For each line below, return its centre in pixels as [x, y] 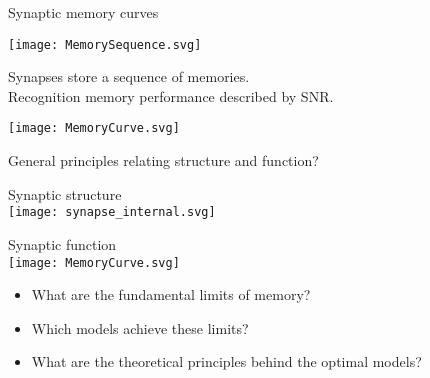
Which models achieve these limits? [140, 327]
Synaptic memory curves [83, 12]
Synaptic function [62, 243]
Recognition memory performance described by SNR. [171, 95]
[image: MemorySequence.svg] [105, 44]
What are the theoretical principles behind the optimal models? [226, 361]
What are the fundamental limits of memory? [171, 294]
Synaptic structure [65, 193]
